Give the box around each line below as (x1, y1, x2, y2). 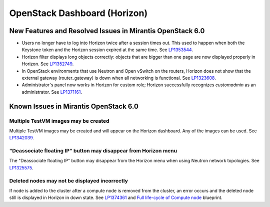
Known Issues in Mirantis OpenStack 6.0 (9, 102, 138, 110)
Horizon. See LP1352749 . (21, 61, 74, 67)
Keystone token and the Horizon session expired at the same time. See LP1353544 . (21, 47, 193, 53)
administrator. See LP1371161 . (21, 89, 82, 95)
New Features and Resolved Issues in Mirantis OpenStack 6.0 (9, 27, 205, 35)
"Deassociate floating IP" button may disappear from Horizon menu (9, 147, 177, 154)
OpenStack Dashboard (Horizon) (9, 8, 147, 19)
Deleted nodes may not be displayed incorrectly (9, 177, 128, 184)
